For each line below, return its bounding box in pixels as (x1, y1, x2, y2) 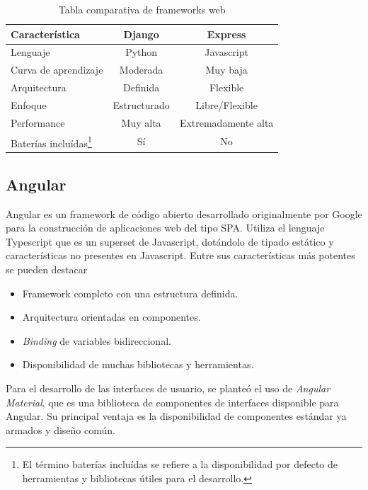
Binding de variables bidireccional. (22, 333, 171, 348)
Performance (11, 115, 65, 130)
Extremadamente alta (179, 115, 274, 130)
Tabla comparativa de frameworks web (58, 2, 226, 16)
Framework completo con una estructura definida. (22, 285, 238, 300)
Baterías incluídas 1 (11, 133, 92, 150)
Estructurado (113, 97, 170, 112)
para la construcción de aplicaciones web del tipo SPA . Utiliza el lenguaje (6, 220, 325, 235)
